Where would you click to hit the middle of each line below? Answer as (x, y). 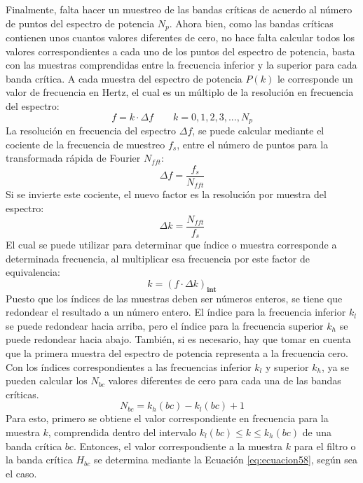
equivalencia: (33, 272)
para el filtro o (325, 446)
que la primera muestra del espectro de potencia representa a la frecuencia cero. (177, 353)
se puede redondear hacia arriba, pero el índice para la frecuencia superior (165, 325)
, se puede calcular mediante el (258, 131)
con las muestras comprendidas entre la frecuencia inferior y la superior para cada (181, 65)
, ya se (335, 366)
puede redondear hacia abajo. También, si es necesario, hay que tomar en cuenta (178, 339)
